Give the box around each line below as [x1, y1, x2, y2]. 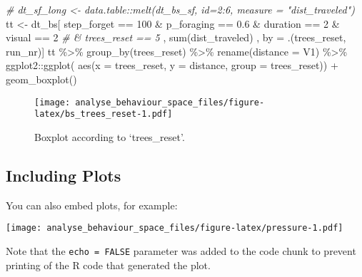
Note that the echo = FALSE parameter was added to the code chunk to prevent [6, 243, 356, 258]
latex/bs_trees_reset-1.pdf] [34, 109, 173, 120]
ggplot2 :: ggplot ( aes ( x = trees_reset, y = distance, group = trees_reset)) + [6, 58, 338, 73]
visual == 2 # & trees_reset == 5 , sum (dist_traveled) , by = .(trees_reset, [6, 30, 346, 45]
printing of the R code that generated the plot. [6, 257, 211, 272]
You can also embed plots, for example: [6, 197, 178, 212]
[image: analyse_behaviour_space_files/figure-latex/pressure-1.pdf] [6, 223, 343, 234]
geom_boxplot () [6, 71, 77, 86]
